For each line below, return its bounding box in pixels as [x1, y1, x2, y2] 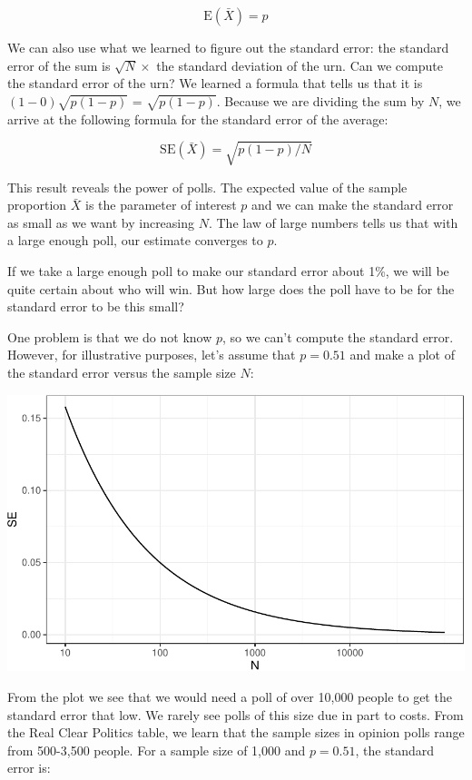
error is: [7, 758, 51, 777]
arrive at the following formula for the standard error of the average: [7, 109, 388, 128]
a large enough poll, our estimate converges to [7, 231, 263, 250]
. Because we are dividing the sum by [216, 91, 425, 110]
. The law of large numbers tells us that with [208, 212, 458, 232]
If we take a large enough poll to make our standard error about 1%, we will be [7, 262, 449, 281]
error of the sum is [7, 55, 111, 74]
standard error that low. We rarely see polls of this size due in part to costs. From [7, 705, 464, 724]
